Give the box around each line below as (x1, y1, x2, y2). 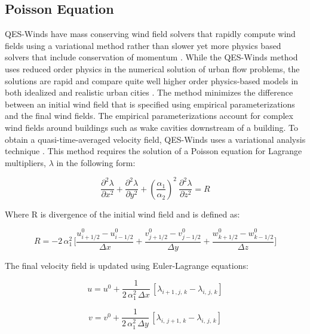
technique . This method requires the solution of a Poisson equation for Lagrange (5, 145, 302, 157)
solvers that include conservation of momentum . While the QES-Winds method (5, 51, 298, 63)
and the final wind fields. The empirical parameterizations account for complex (5, 109, 293, 122)
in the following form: (56, 156, 136, 168)
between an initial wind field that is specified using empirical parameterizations (5, 97, 295, 110)
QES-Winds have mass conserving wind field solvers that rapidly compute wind (5, 27, 296, 40)
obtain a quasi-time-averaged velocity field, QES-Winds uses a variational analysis (5, 133, 306, 145)
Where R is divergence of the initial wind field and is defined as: (5, 207, 240, 220)
